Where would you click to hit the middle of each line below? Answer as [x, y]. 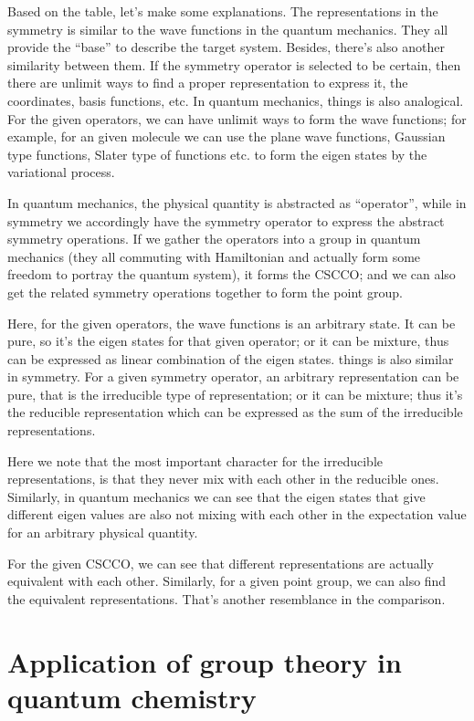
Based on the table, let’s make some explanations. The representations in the [223, 11]
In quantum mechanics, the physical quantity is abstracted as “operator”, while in [237, 202]
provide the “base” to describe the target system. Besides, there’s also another [226, 47]
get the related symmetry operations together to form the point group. [205, 292]
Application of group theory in [205, 661]
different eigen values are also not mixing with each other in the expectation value [237, 514]
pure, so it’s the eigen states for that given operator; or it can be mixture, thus [228, 341]
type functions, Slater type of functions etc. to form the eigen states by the [217, 154]
